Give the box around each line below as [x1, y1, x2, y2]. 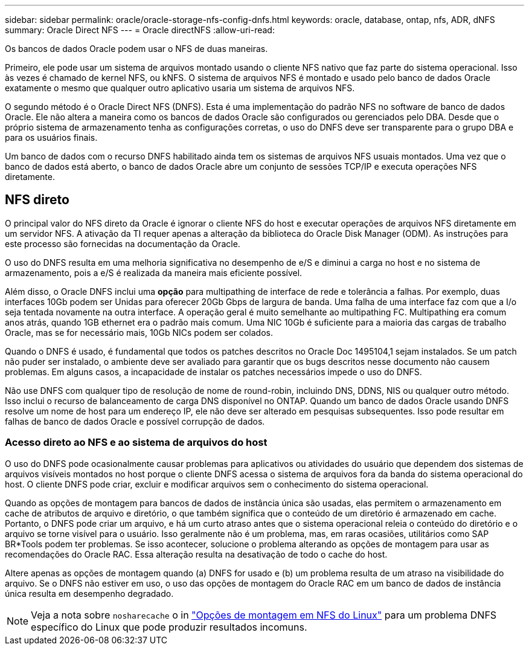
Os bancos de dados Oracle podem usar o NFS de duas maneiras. [5, 43, 268, 54]
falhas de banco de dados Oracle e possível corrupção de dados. [5, 416, 265, 426]
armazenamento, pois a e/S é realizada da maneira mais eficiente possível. [5, 267, 303, 278]
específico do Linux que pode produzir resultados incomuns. [31, 620, 307, 633]
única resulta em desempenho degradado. [5, 588, 174, 599]
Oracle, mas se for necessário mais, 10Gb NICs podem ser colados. [5, 327, 273, 338]
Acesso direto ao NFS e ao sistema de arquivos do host [5, 436, 268, 449]
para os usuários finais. [5, 132, 98, 143]
